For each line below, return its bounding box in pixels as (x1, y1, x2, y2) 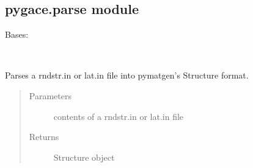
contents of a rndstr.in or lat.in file (53, 110, 184, 122)
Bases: (5, 28, 29, 41)
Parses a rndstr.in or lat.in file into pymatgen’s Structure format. (5, 69, 249, 82)
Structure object (53, 150, 115, 163)
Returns (29, 130, 59, 143)
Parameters (29, 89, 71, 102)
